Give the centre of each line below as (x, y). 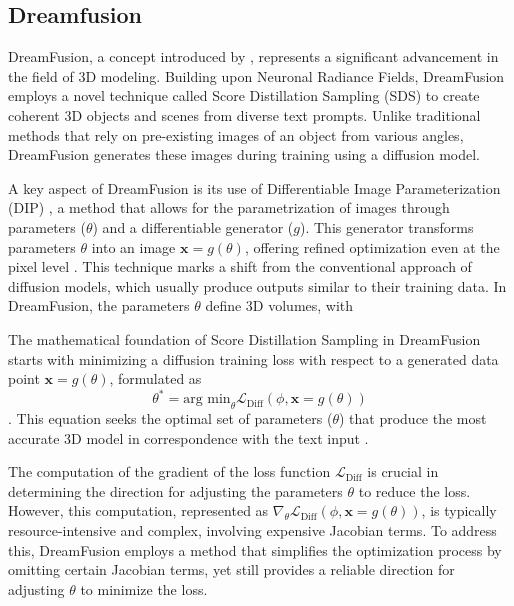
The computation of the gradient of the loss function (169, 471)
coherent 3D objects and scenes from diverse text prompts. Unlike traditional (244, 114)
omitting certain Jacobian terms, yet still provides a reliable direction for (231, 569)
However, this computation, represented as (138, 510)
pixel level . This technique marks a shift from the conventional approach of (240, 266)
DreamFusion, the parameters (99, 305)
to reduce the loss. (414, 490)
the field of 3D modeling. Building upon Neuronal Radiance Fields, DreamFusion (256, 75)
